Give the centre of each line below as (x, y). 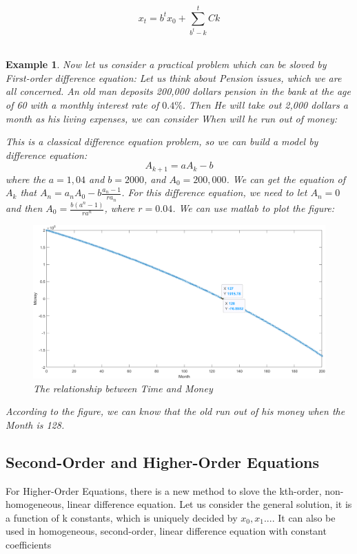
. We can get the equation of (286, 179)
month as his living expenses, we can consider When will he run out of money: (172, 118)
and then (24, 208)
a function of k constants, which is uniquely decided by (122, 517)
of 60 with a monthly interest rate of (82, 105)
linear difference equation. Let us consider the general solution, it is (210, 504)
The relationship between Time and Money (123, 388)
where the (25, 179)
